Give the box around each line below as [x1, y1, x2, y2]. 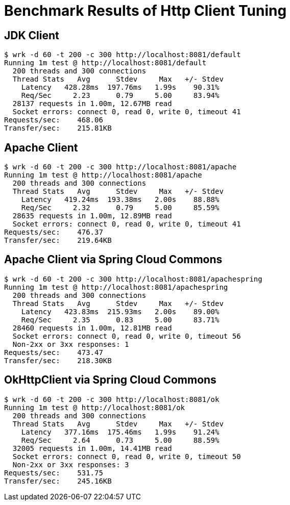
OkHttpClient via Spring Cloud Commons [4, 373, 216, 387]
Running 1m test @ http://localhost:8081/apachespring [4, 283, 228, 291]
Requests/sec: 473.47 [4, 348, 103, 357]
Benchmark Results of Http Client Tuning [4, 2, 287, 19]
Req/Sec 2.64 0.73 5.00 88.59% [21, 436, 220, 444]
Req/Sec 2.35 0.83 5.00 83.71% [21, 315, 220, 324]
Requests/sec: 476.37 [4, 228, 103, 237]
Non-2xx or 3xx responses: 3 [12, 460, 129, 469]
